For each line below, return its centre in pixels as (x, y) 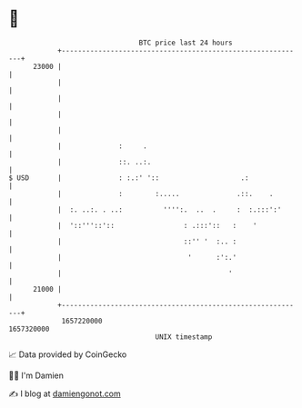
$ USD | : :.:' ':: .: (129, 178)
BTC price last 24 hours (186, 43)
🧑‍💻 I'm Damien (36, 375)
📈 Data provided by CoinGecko (68, 354)
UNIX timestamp (184, 337)
